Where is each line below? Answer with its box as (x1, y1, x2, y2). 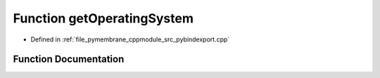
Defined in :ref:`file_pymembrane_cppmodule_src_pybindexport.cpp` (30, 35, 230, 44)
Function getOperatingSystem (13, 11, 194, 26)
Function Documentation (13, 53, 125, 65)
